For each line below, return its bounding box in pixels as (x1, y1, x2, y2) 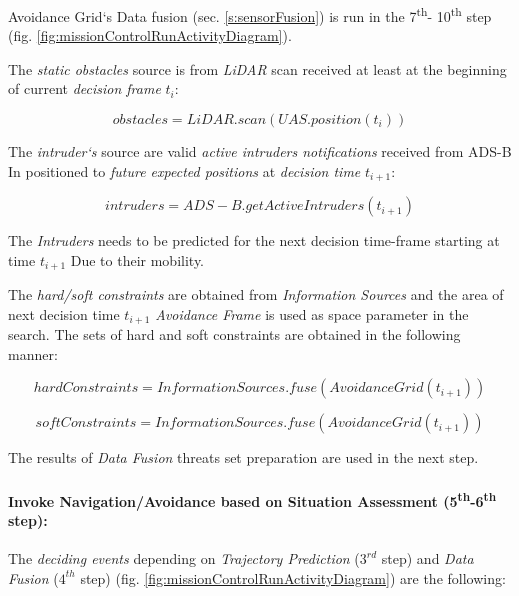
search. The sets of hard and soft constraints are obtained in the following (8, 324, 461, 345)
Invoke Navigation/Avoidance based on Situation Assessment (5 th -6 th (8, 487, 497, 511)
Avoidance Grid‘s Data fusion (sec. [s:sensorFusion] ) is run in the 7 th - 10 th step (8, 3, 492, 26)
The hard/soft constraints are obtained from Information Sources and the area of (8, 284, 504, 305)
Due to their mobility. (70, 249, 205, 270)
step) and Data (381, 548, 474, 568)
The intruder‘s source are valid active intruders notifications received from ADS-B (8, 141, 512, 162)
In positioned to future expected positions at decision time (8, 160, 361, 181)
